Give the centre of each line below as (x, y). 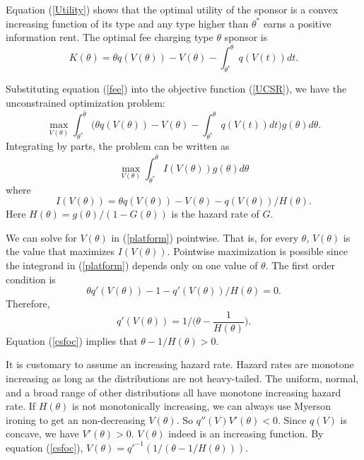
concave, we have (42, 434)
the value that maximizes (60, 251)
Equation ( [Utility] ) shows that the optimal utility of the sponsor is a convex (172, 9)
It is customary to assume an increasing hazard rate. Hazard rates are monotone (180, 364)
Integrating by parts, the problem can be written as (118, 146)
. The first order (300, 265)
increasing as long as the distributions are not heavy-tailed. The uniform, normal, (182, 378)
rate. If (21, 406)
